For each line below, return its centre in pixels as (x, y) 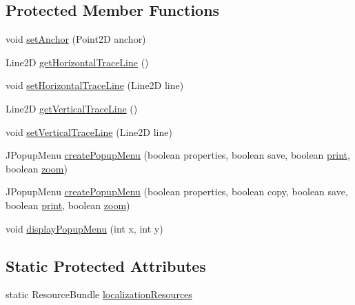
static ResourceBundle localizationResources (99, 294)
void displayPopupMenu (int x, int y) (84, 228)
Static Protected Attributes (106, 265)
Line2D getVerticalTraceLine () (72, 108)
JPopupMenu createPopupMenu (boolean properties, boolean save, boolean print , (178, 155)
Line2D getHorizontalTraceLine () (77, 62)
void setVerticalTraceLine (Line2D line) (89, 131)
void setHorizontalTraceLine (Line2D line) (95, 85)
